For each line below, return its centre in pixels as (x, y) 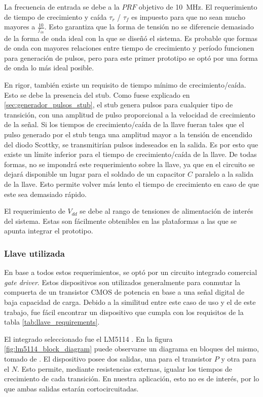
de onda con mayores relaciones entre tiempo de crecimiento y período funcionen (129, 48)
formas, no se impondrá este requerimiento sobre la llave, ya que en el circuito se (129, 164)
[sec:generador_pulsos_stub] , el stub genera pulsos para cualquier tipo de (119, 105)
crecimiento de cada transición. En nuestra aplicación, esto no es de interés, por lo (132, 379)
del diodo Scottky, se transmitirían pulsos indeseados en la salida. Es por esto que (131, 144)
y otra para (239, 358)
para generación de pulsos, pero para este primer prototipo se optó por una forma (131, 57)
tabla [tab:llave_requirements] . (52, 322)
